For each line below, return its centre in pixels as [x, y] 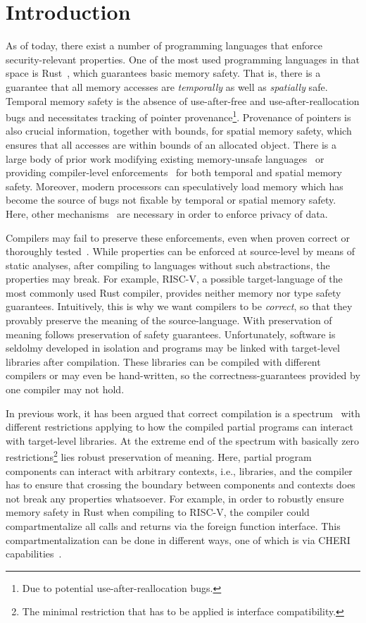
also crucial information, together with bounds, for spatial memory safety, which [179, 131]
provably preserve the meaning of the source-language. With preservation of [169, 320]
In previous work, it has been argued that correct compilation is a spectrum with [183, 413]
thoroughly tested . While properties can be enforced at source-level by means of [180, 251]
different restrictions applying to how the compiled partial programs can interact [180, 427]
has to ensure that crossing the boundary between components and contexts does [181, 485]
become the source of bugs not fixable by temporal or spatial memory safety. [171, 200]
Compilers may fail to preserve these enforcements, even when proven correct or [178, 237]
